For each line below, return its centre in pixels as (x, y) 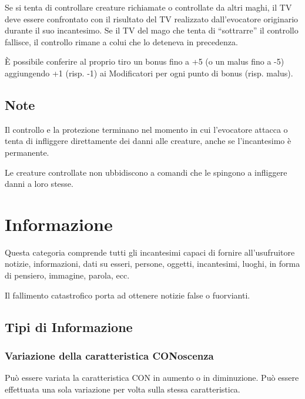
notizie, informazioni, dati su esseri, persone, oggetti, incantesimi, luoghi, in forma (152, 264)
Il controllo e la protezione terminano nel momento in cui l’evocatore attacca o (146, 129)
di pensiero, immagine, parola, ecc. (67, 275)
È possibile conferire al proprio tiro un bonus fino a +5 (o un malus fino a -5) (145, 61)
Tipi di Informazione (69, 326)
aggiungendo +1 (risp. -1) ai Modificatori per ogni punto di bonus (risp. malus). (149, 73)
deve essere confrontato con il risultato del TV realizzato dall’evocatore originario (152, 19)
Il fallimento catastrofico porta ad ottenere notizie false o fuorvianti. (128, 295)
